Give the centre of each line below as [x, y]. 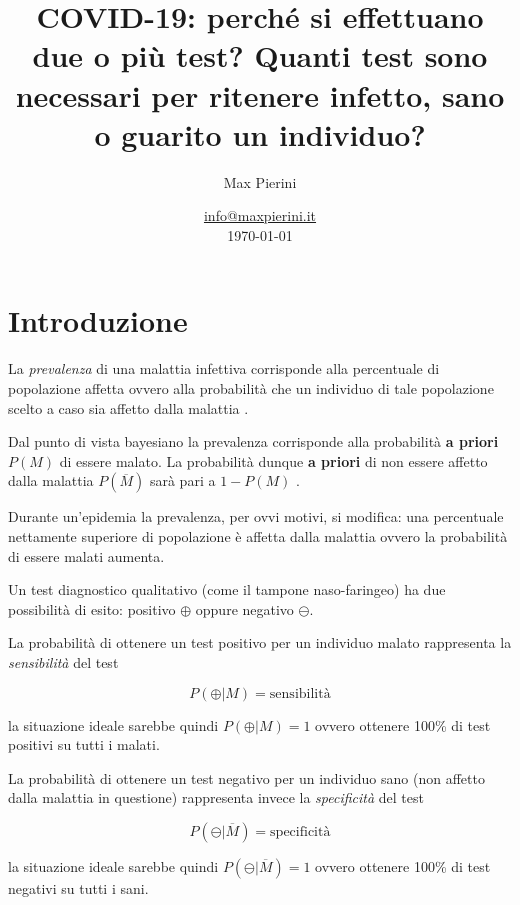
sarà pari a [182, 480]
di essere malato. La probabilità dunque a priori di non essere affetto [273, 460]
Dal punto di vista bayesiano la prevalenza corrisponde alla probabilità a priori [253, 441]
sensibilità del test [63, 661]
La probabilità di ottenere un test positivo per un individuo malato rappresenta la [260, 642]
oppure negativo [244, 608]
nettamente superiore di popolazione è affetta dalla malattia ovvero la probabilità [258, 535]
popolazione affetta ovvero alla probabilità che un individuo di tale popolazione [251, 388]
